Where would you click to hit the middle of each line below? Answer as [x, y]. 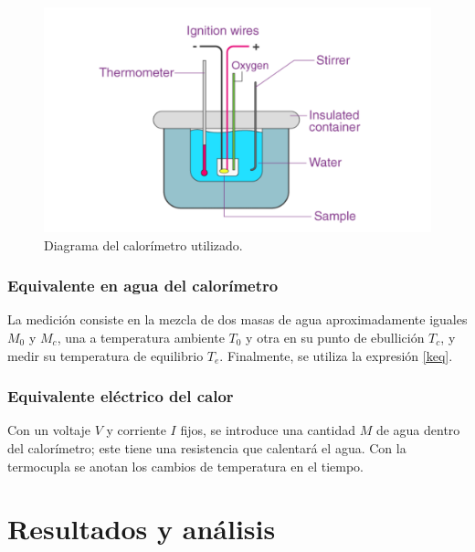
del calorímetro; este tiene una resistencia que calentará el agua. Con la [207, 447]
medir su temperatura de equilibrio [106, 355]
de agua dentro [418, 430]
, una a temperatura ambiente [141, 337]
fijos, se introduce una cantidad [268, 430]
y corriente [136, 430]
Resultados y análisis [142, 529]
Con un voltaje [49, 430]
